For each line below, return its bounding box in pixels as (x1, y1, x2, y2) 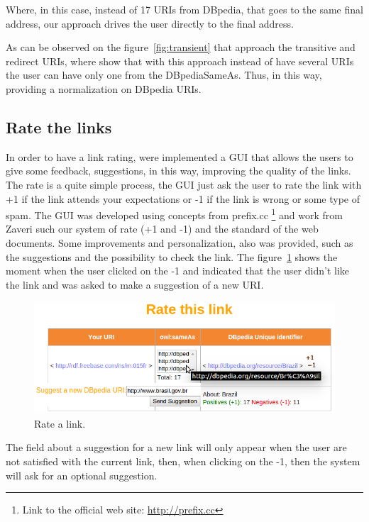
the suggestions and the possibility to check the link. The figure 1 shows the (6, 249, 338, 264)
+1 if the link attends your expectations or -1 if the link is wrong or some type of (6, 191, 360, 206)
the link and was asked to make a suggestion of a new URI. (6, 277, 264, 291)
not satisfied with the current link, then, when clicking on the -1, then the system (6, 453, 360, 468)
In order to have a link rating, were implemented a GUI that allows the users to (6, 149, 353, 164)
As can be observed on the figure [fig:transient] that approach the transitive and (6, 40, 356, 55)
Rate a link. (34, 416, 86, 431)
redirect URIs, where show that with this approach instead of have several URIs (6, 53, 354, 68)
